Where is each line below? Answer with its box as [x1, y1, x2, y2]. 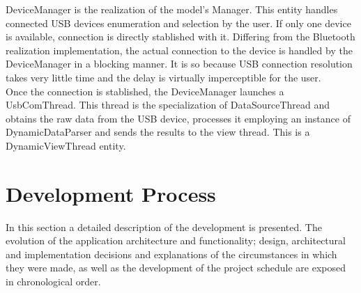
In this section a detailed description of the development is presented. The [6, 219, 322, 234]
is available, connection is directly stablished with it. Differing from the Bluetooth [6, 29, 355, 44]
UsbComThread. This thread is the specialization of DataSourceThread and [6, 97, 330, 112]
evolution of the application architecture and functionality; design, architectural [6, 233, 346, 248]
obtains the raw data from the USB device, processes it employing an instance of [6, 111, 351, 125]
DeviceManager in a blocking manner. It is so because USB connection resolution [6, 56, 353, 71]
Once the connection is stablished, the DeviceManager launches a [6, 84, 284, 98]
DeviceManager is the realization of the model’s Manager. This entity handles [6, 2, 338, 16]
